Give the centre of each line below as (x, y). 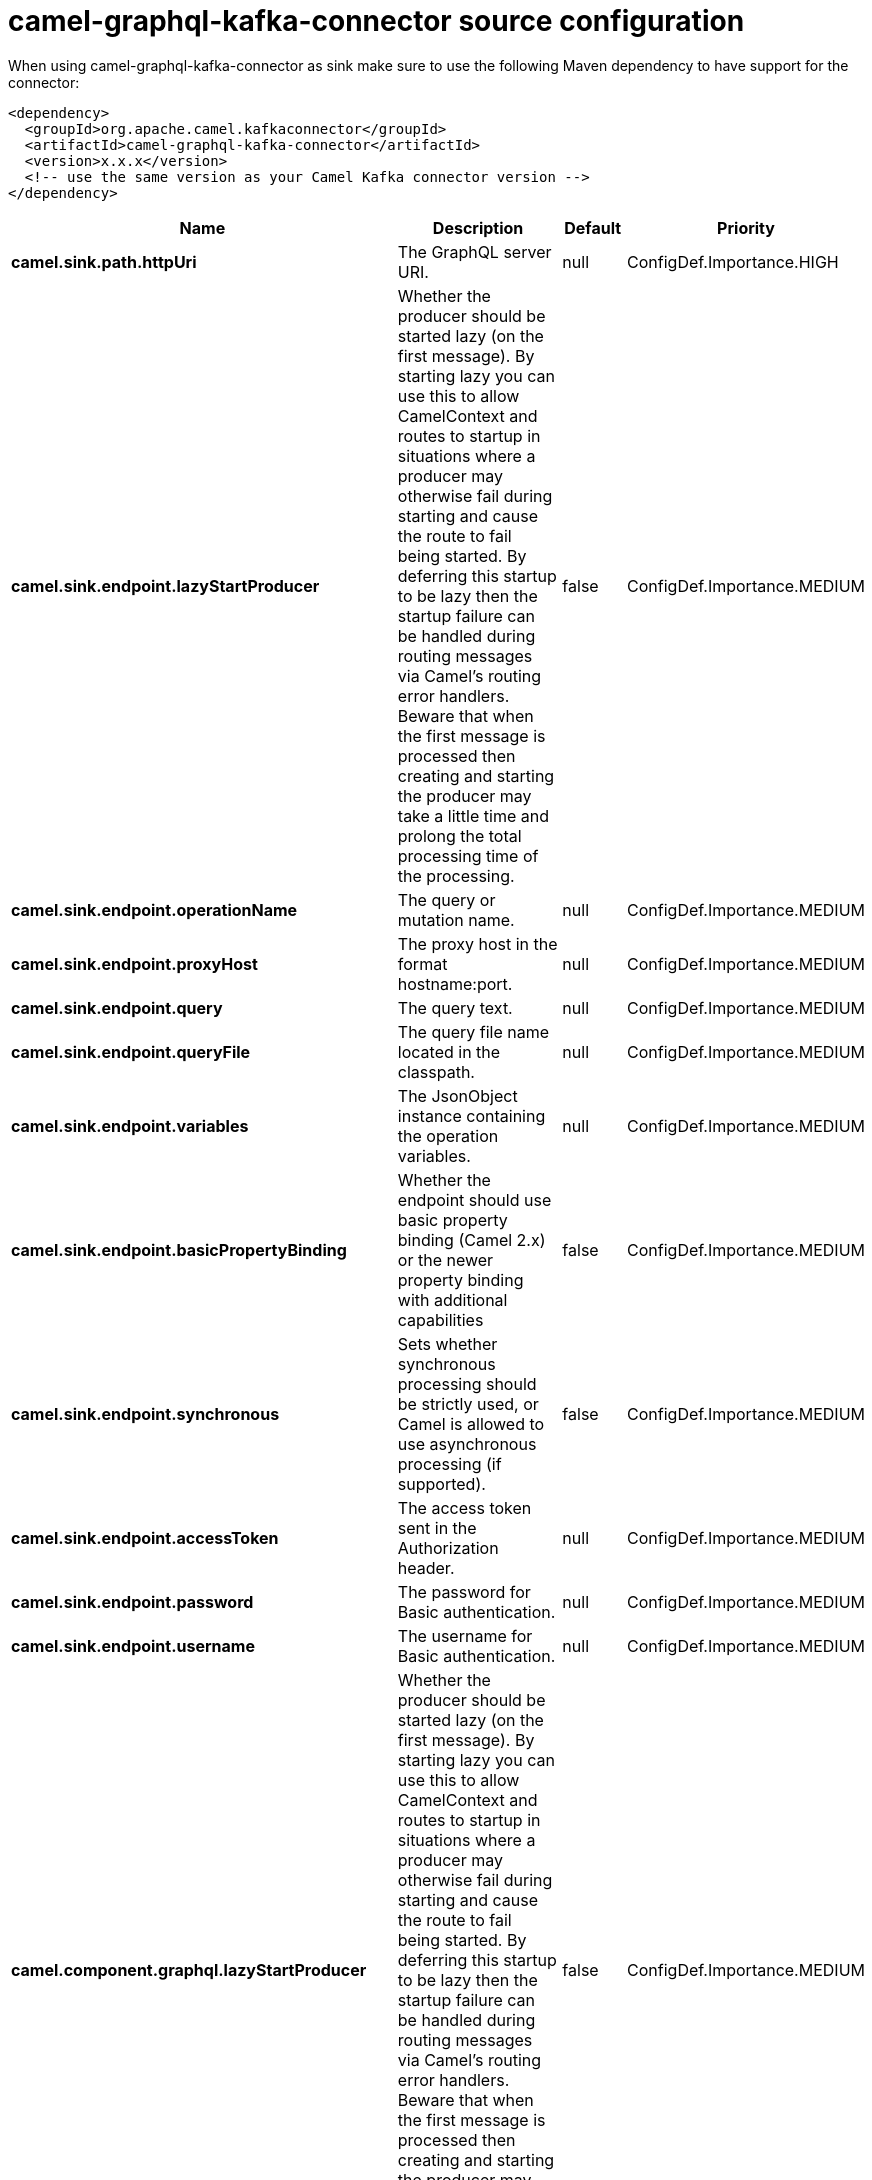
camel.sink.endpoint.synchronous (145, 1413)
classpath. (436, 1071)
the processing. (456, 875)
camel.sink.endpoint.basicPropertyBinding (179, 1249)
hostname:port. (455, 983)
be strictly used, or (468, 1403)
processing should (467, 1383)
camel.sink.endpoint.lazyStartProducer (165, 585)
